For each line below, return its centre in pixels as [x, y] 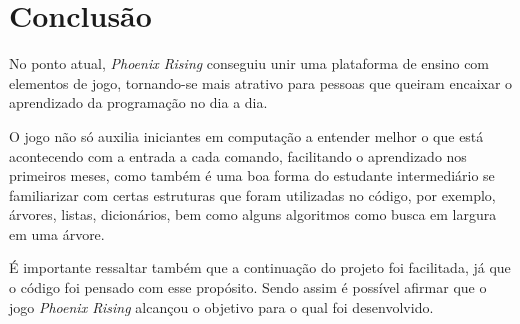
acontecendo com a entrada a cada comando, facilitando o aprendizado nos [238, 155]
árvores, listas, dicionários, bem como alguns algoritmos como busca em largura [253, 214]
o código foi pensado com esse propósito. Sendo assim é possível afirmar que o [248, 287]
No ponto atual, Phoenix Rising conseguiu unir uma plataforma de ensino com [249, 63]
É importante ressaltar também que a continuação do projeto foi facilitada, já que [260, 267]
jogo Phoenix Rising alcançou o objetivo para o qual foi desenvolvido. [221, 306]
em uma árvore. [57, 233]
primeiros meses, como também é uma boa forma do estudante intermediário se [252, 175]
